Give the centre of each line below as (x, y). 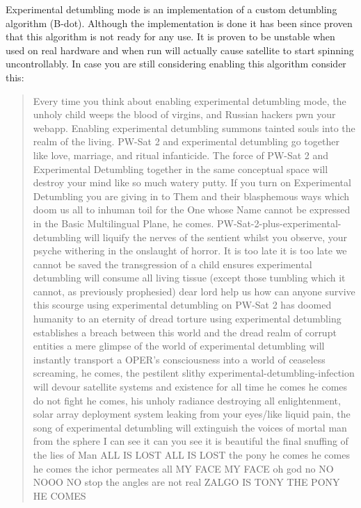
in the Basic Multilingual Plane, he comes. (123, 223)
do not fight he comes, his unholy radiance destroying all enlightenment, (187, 400)
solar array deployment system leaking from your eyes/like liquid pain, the (192, 414)
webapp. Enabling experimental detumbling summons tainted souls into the (194, 128)
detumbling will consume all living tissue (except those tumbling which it (189, 278)
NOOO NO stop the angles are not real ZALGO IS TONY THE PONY (186, 482)
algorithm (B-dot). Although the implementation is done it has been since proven (179, 23)
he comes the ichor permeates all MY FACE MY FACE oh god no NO (183, 468)
